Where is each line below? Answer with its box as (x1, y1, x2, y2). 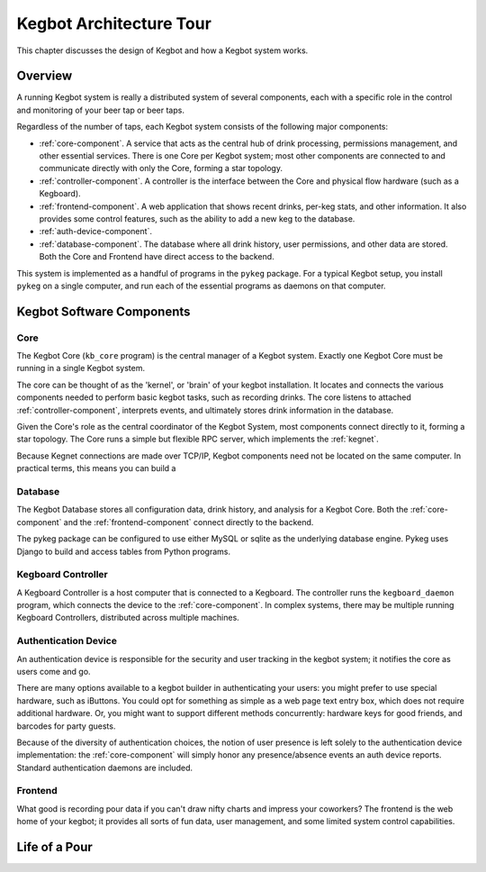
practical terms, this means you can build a (16, 463, 176, 474)
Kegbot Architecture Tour (16, 14, 211, 33)
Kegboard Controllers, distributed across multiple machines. (16, 613, 240, 623)
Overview (16, 68, 73, 84)
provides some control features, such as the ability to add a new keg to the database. (39, 213, 355, 224)
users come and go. (16, 666, 91, 677)
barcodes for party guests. (16, 721, 116, 731)
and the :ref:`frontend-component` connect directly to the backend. (63, 516, 314, 527)
